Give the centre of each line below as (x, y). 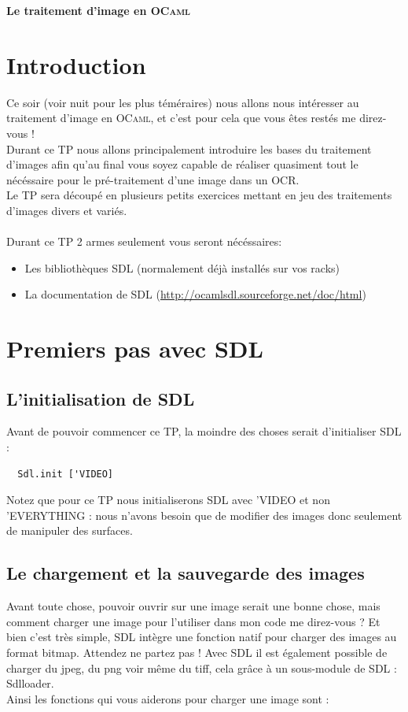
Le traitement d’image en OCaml (99, 10)
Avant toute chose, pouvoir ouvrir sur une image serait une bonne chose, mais (193, 606)
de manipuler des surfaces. (70, 530)
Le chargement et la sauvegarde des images (186, 573)
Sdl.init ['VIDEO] (66, 474)
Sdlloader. (30, 683)
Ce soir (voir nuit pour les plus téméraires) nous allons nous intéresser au (183, 102)
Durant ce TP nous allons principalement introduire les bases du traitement (189, 148)
